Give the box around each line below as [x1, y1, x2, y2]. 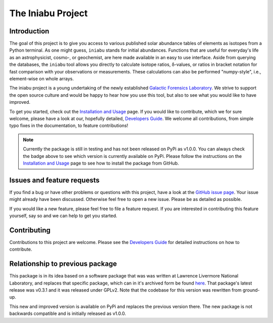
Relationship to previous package [9, 260, 117, 268]
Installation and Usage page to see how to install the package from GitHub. [23, 160, 179, 166]
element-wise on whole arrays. [9, 76, 74, 82]
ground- [243, 287, 260, 293]
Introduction [9, 27, 50, 35]
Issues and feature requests [9, 176, 100, 184]
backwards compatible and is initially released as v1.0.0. [9, 310, 126, 316]
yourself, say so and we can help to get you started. [9, 213, 117, 219]
